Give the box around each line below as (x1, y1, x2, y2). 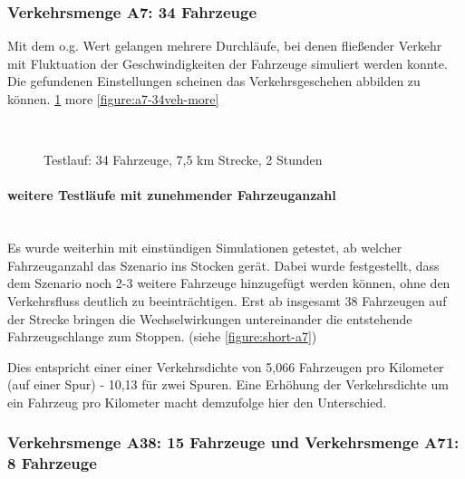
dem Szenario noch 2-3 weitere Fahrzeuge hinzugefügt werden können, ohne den (7, 273, 450, 292)
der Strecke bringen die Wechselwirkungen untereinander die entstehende (7, 309, 412, 328)
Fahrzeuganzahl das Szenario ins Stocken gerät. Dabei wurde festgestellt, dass (7, 255, 440, 274)
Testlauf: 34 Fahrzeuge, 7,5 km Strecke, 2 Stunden (44, 150, 323, 169)
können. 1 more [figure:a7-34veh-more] (7, 90, 219, 108)
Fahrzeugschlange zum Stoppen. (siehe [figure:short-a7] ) (7, 327, 317, 346)
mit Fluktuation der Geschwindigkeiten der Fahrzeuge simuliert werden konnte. (7, 53, 448, 72)
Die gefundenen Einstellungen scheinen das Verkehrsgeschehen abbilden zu (7, 72, 421, 91)
